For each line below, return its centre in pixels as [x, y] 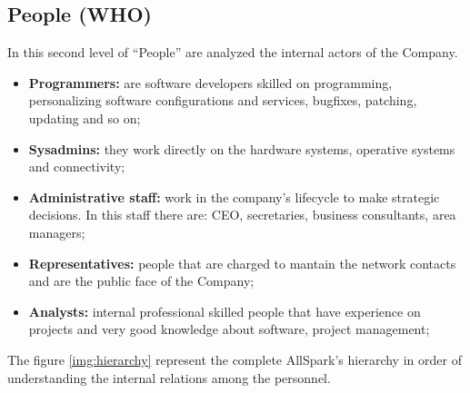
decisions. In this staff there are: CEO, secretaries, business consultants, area [242, 215]
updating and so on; [85, 118]
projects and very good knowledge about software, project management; [229, 329]
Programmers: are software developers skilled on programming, [210, 82]
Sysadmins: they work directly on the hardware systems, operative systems [242, 148]
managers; [57, 232]
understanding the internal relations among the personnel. [169, 377]
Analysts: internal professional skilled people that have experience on [225, 311]
